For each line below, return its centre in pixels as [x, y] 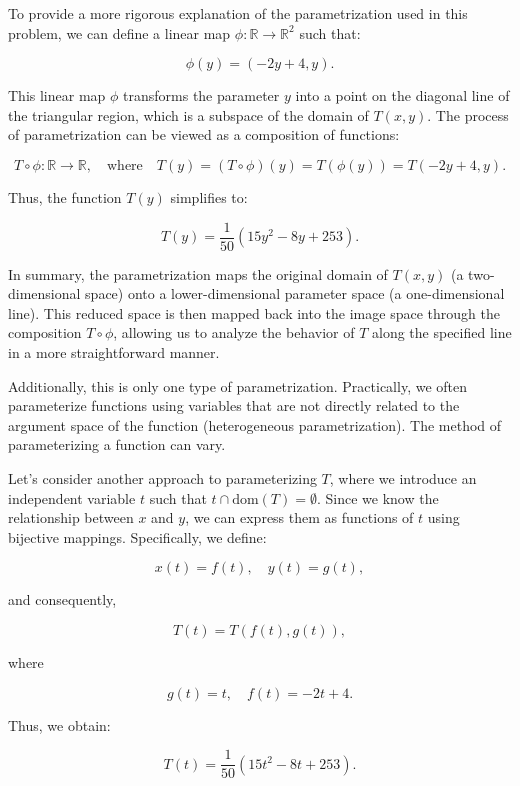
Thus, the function [65, 196]
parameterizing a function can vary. [117, 444]
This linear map [57, 95]
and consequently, [62, 599]
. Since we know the [377, 497]
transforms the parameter [201, 95]
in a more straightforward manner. [114, 352]
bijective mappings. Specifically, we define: [137, 536]
